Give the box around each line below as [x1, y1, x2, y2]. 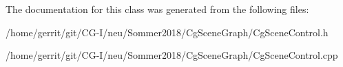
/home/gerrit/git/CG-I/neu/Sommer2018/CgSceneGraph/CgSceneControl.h [6, 25, 329, 39]
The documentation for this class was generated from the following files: [6, 2, 309, 16]
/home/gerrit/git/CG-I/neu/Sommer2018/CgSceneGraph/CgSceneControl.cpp [6, 48, 338, 62]
